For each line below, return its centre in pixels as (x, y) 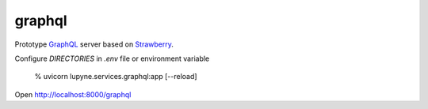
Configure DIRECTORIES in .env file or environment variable (112, 58)
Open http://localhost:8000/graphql (73, 94)
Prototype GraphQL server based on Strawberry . (94, 44)
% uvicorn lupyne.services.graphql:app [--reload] (116, 77)
